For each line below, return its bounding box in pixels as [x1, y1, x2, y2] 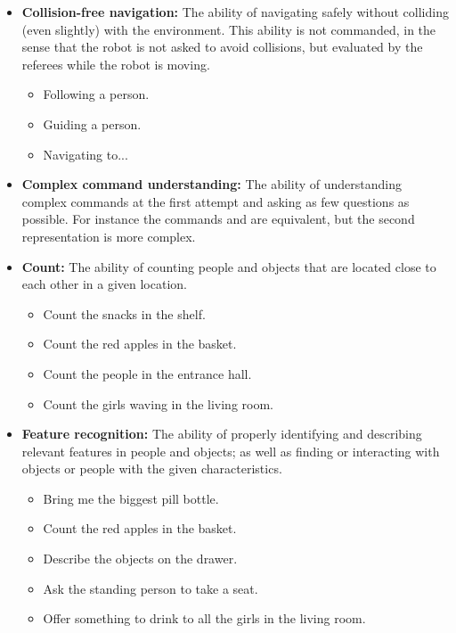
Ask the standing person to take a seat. [43, 579, 258, 597]
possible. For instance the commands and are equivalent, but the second [21, 210, 415, 228]
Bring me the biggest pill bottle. [43, 489, 219, 507]
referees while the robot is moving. [21, 54, 210, 73]
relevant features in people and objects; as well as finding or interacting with [21, 441, 440, 460]
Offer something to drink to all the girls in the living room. [43, 609, 366, 628]
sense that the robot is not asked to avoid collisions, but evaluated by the [21, 37, 423, 56]
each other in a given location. [21, 275, 187, 293]
